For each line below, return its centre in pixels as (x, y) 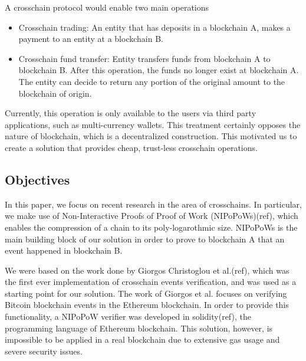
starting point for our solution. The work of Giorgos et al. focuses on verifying (146, 293)
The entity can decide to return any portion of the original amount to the (152, 81)
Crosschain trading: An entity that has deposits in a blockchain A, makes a (154, 27)
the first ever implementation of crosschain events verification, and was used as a (151, 282)
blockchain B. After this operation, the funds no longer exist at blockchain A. (159, 70)
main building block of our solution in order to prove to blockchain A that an (145, 239)
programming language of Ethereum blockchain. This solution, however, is (139, 328)
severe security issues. (44, 351)
